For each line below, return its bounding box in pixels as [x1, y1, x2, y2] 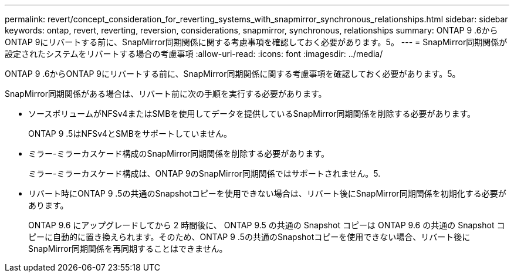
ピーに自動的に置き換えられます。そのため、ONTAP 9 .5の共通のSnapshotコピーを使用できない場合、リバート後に [28, 232, 471, 242]
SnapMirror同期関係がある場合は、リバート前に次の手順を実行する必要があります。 [5, 89, 327, 99]
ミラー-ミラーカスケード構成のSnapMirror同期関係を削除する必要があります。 [28, 148, 329, 158]
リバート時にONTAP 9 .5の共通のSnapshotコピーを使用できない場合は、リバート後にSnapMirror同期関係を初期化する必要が [28, 188, 506, 198]
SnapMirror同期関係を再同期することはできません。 [28, 244, 228, 254]
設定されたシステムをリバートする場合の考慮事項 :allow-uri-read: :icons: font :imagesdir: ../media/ [5, 49, 383, 59]
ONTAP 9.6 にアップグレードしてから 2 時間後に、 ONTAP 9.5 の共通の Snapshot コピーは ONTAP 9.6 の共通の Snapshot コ [28, 220, 505, 230]
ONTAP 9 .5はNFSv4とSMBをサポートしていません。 [28, 129, 232, 138]
